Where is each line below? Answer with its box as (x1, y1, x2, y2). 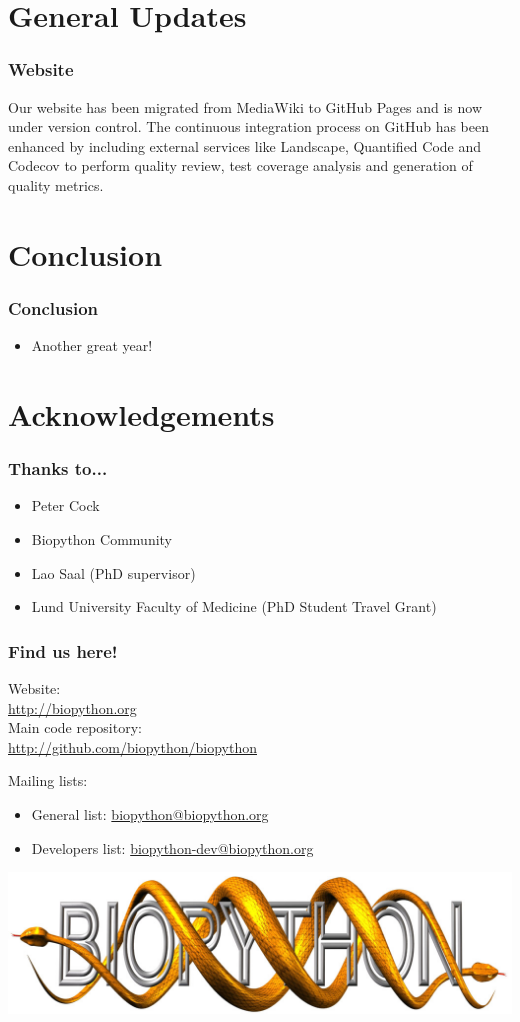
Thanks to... (8, 456, 108, 481)
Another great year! (31, 335, 153, 356)
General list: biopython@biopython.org (31, 803, 269, 824)
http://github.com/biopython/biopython (8, 736, 257, 757)
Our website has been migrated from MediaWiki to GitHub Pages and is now (8, 96, 482, 117)
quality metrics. (8, 174, 104, 195)
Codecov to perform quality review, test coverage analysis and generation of (8, 155, 473, 176)
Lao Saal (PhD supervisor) (31, 562, 196, 583)
